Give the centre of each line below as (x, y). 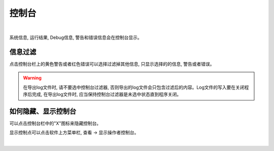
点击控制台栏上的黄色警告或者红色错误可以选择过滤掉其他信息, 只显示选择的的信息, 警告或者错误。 (112, 64)
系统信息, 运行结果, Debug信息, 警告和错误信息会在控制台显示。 (76, 37)
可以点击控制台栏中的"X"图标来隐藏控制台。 (55, 123)
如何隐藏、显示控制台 (43, 111)
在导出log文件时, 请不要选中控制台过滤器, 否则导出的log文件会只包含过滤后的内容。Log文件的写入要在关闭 (134, 87)
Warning (32, 78)
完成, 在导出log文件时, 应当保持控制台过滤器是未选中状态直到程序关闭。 (107, 94)
